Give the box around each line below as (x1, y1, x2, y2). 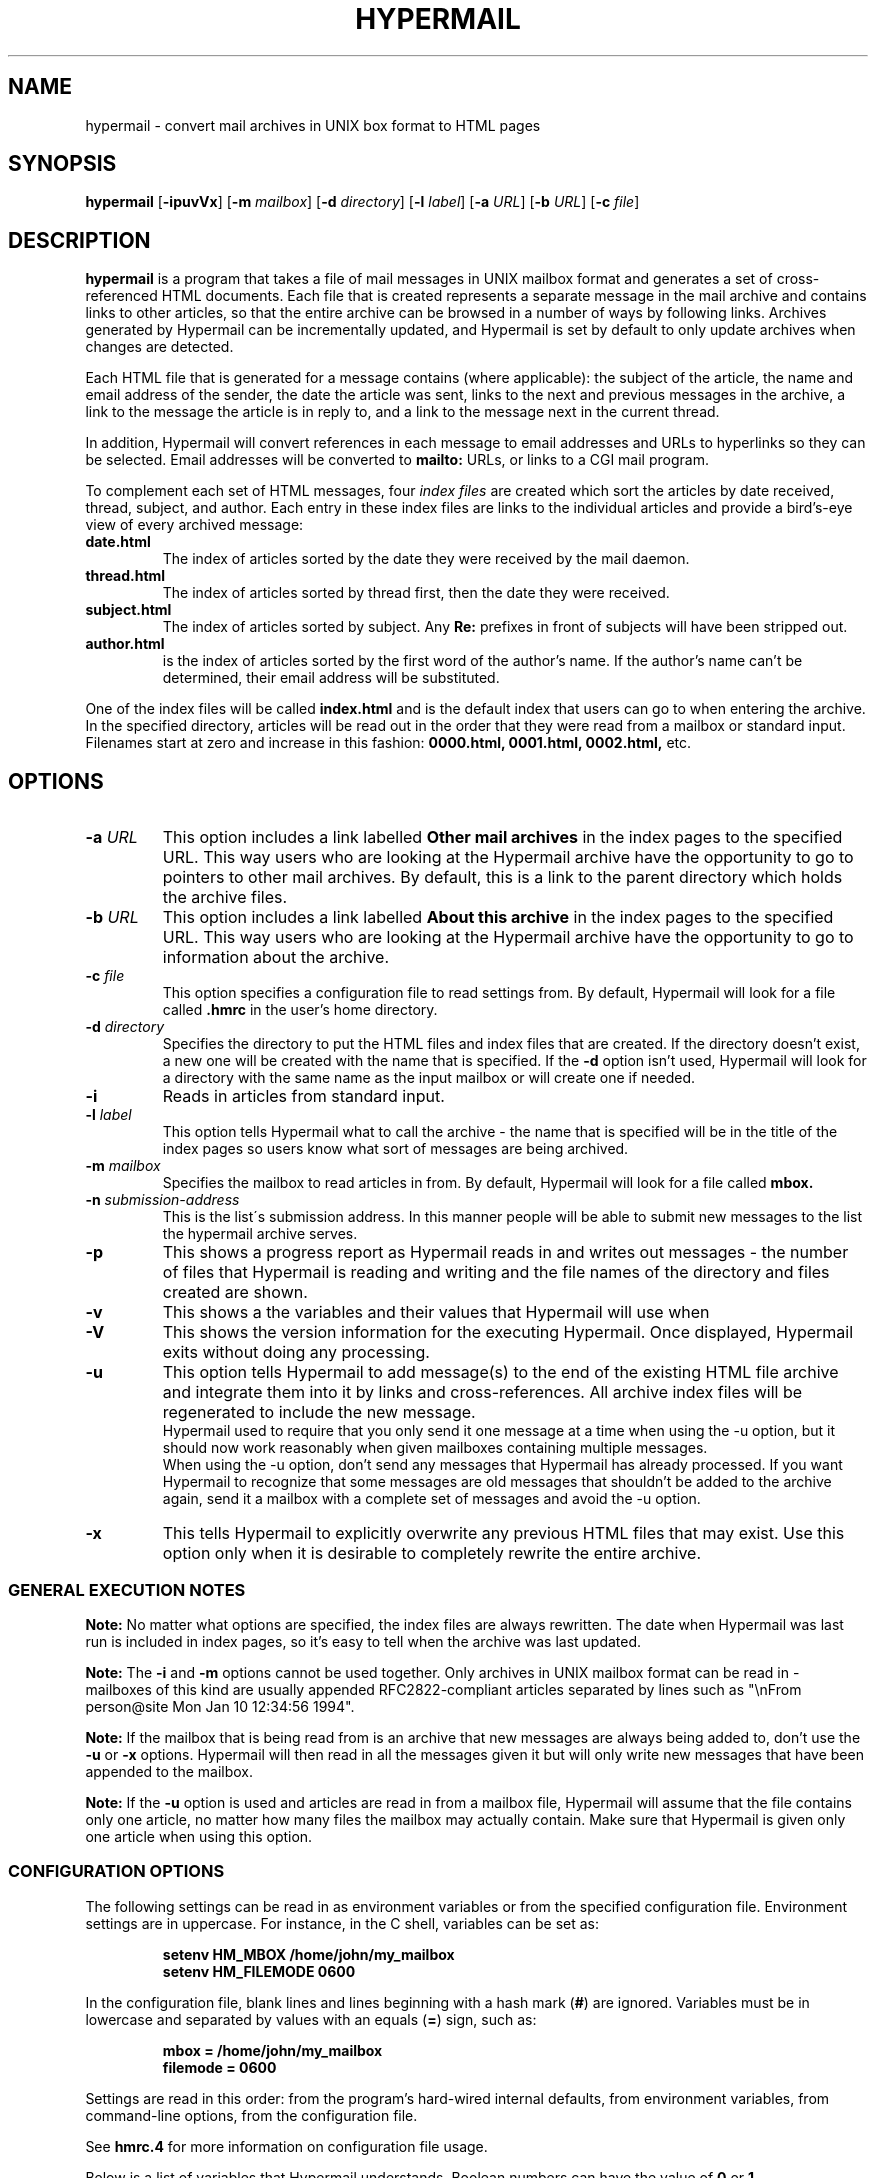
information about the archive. (162, 947, 390, 968)
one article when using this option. (85, 1827, 313, 1845)
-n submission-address (85, 1191, 240, 1209)
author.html (85, 635, 165, 653)
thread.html (85, 567, 166, 585)
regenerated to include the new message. (162, 1402, 476, 1423)
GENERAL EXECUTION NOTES (8, 1579, 246, 1600)
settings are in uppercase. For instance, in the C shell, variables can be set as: (85, 1914, 600, 1932)
